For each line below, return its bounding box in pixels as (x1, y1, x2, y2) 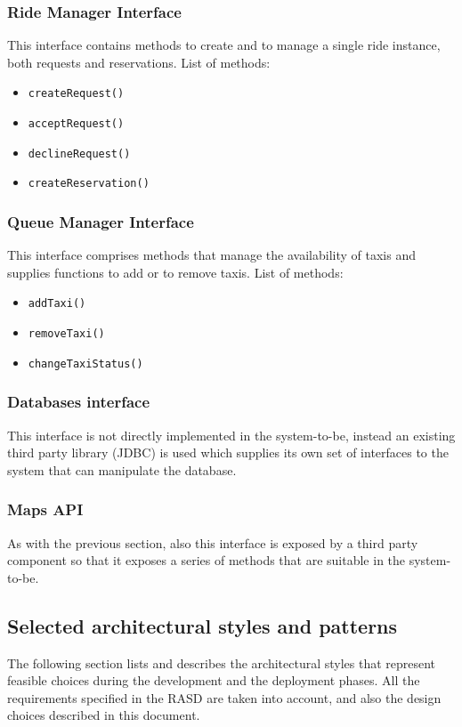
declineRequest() (28, 147, 131, 160)
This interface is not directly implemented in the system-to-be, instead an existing (7, 425, 456, 444)
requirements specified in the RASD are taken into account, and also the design (7, 688, 442, 707)
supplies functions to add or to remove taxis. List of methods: (7, 263, 344, 281)
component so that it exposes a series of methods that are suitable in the (7, 551, 406, 569)
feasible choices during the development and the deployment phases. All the (7, 671, 420, 690)
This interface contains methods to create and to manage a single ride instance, (7, 36, 441, 54)
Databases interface (7, 391, 150, 413)
